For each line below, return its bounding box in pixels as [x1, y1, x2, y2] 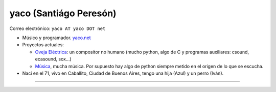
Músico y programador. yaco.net [22, 35, 91, 41]
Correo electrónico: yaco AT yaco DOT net [9, 25, 106, 32]
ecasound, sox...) [35, 56, 72, 62]
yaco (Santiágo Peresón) [9, 8, 117, 19]
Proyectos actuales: [22, 42, 64, 48]
